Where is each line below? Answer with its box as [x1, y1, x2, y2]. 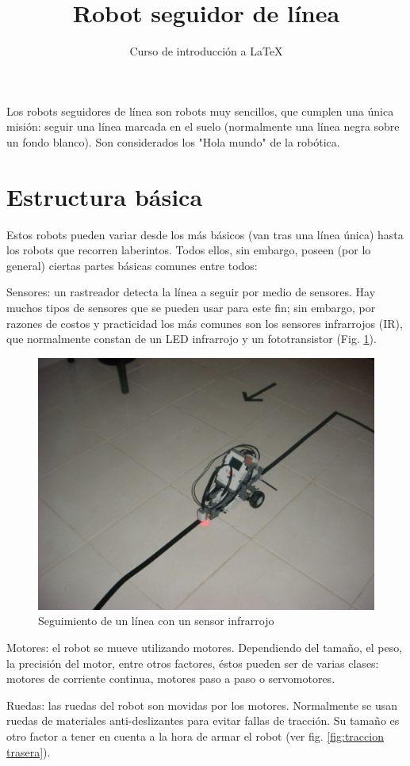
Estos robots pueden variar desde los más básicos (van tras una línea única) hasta [6, 226, 404, 242]
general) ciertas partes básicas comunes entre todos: [6, 257, 258, 273]
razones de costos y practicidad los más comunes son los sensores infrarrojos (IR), [6, 314, 403, 331]
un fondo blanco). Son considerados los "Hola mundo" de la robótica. [6, 133, 340, 150]
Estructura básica [6, 180, 203, 212]
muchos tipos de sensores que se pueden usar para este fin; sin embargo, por [6, 299, 376, 315]
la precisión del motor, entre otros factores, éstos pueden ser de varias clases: [6, 654, 379, 671]
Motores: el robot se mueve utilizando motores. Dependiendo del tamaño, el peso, [6, 638, 403, 655]
